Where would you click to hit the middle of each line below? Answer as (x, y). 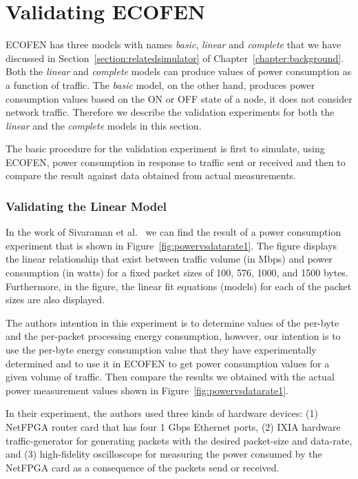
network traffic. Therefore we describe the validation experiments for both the (170, 112)
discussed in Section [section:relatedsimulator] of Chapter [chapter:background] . (175, 58)
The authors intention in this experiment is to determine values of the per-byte (172, 322)
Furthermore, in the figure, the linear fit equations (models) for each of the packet (179, 286)
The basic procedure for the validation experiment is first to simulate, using (165, 149)
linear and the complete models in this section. (104, 125)
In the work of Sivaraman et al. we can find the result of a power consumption (173, 232)
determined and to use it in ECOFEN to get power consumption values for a (168, 363)
